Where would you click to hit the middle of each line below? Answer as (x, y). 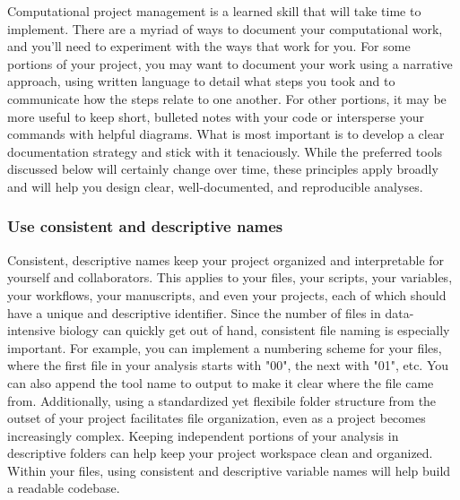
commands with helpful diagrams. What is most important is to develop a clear (226, 134)
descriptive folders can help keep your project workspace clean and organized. (220, 453)
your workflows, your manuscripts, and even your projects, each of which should (227, 294)
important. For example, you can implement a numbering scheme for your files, (225, 347)
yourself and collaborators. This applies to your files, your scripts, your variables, (230, 277)
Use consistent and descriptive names (145, 226)
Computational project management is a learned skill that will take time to (214, 11)
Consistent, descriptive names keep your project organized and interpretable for (226, 259)
